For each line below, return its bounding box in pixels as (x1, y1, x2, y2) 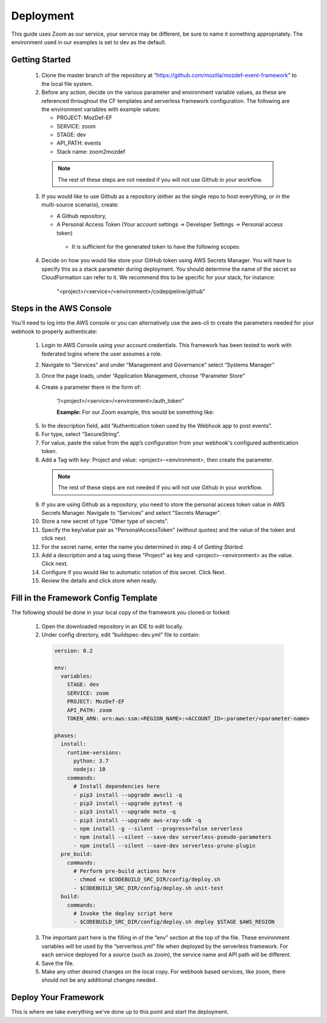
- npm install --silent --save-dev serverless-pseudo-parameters (73, 833, 272, 841)
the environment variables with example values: (41, 105, 160, 113)
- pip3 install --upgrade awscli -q (73, 791, 182, 798)
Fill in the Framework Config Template (11, 593, 157, 603)
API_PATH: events (56, 139, 101, 147)
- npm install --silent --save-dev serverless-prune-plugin (73, 842, 256, 849)
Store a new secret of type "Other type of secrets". (41, 518, 169, 525)
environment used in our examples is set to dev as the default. (11, 38, 167, 45)
